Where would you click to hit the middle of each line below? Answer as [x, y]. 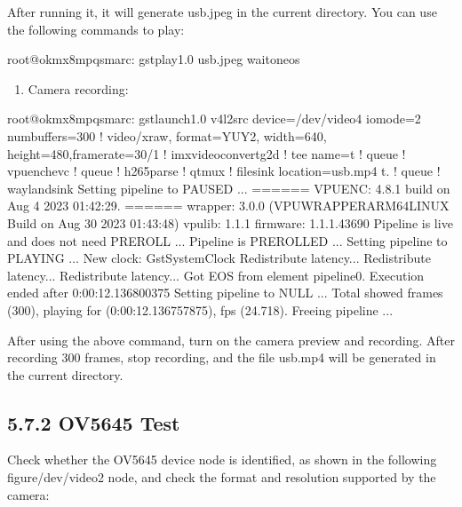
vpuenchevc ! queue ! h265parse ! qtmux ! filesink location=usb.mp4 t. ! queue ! [224, 171]
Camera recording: [78, 88]
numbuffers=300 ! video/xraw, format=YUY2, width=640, [167, 135]
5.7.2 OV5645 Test [94, 422]
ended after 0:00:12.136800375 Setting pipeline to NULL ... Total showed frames [225, 293]
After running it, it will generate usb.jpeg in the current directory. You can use [222, 12]
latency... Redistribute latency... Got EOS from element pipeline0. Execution [216, 275]
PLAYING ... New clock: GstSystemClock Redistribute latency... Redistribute [219, 258]
